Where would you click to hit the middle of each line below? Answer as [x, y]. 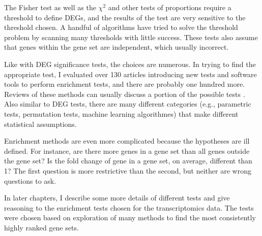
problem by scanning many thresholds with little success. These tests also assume [131, 37]
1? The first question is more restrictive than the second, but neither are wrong [128, 170]
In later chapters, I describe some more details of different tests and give [117, 198]
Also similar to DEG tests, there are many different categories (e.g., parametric [128, 104]
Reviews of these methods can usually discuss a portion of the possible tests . [125, 94]
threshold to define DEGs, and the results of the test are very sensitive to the [125, 17]
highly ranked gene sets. [41, 227]
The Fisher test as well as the [50, 7]
